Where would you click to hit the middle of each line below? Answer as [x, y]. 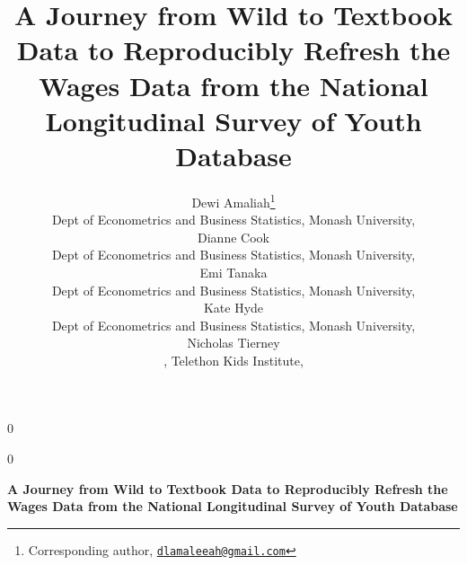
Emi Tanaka [233, 272]
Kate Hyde [233, 308]
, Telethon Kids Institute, [233, 360]
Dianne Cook [233, 237]
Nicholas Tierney [233, 343]
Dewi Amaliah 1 [233, 200]
